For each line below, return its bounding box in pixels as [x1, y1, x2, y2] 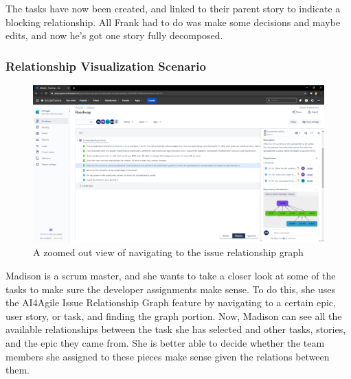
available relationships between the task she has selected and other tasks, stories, [5, 322, 346, 336]
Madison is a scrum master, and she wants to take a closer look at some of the [5, 268, 336, 282]
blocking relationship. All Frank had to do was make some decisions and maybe [5, 14, 341, 29]
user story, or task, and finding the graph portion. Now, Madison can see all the [5, 308, 342, 323]
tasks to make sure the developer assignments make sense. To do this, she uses [5, 282, 336, 296]
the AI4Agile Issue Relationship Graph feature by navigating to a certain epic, [5, 295, 336, 310]
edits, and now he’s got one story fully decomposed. [5, 28, 223, 43]
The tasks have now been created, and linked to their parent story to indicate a [5, 1, 341, 15]
